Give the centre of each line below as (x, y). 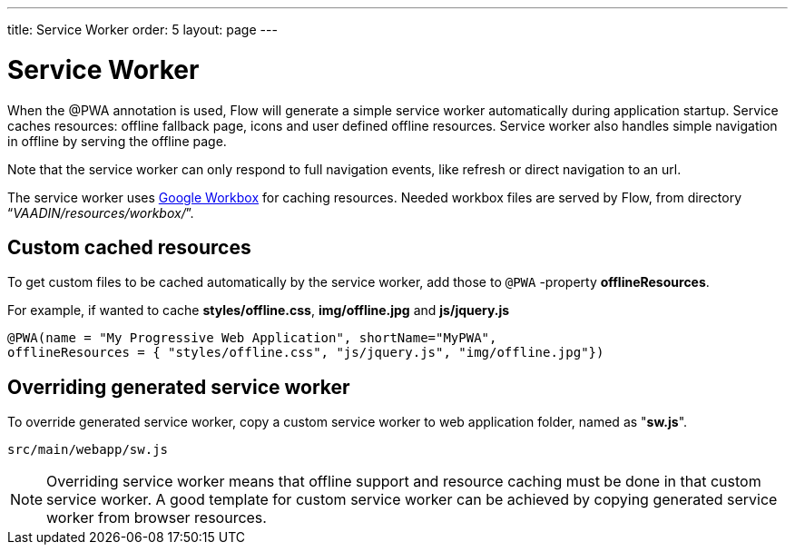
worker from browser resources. (157, 518)
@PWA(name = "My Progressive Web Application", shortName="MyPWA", (252, 338)
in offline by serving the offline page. (117, 141)
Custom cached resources (129, 247)
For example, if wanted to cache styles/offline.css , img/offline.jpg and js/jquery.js (259, 310)
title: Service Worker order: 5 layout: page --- (142, 30)
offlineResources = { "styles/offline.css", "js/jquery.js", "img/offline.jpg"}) (306, 353)
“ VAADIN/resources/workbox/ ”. (101, 212)
